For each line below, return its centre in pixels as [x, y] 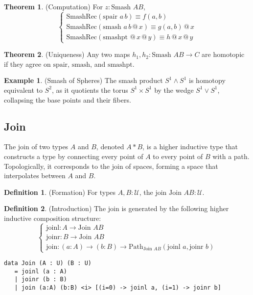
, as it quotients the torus [90, 90]
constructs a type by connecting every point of [74, 156]
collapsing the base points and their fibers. [68, 99]
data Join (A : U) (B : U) [48, 263]
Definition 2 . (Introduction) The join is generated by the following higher [116, 208]
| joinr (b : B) [41, 280]
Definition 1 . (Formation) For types [60, 192]
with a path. [231, 156]
